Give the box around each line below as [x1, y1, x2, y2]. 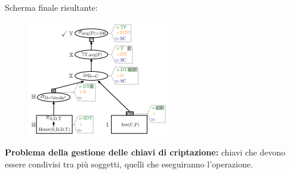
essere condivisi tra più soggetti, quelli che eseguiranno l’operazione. [5, 157, 253, 170]
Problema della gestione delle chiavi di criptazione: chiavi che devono [5, 146, 286, 158]
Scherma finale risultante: [5, 1, 98, 13]
